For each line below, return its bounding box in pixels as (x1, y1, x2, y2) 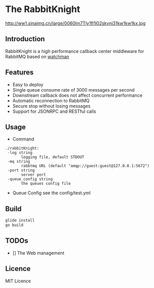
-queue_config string (7, 177, 53, 182)
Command (12, 136, 34, 142)
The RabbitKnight (5, 4, 81, 15)
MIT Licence (5, 278, 31, 284)
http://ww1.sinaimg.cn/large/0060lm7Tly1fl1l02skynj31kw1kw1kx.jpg (5, 20, 146, 26)
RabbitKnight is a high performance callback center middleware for (5, 48, 144, 54)
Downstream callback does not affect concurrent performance (12, 92, 142, 98)
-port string (7, 168, 35, 173)
